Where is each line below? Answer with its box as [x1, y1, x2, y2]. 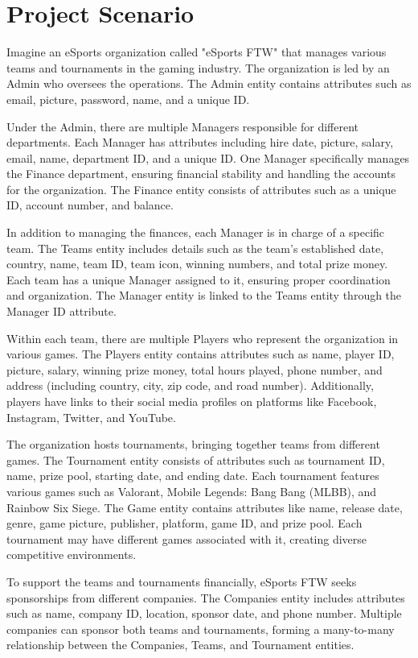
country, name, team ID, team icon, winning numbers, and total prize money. [6, 255, 388, 272]
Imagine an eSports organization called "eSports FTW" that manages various [6, 43, 387, 60]
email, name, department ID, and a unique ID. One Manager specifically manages [6, 149, 410, 166]
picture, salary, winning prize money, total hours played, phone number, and [6, 361, 383, 378]
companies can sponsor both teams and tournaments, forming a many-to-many [6, 620, 395, 637]
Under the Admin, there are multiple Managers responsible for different [6, 118, 359, 134]
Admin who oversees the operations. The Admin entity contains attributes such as [6, 75, 412, 92]
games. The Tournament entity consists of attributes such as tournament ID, [6, 451, 385, 468]
